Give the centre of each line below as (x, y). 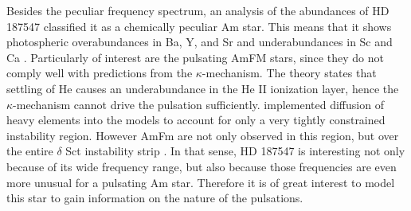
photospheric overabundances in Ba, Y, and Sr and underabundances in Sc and (200, 42)
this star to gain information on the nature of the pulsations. (155, 198)
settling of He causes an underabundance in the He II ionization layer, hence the (203, 88)
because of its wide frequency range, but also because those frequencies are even (202, 166)
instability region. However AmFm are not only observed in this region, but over (203, 135)
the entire (30, 151)
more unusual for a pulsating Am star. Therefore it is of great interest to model (201, 182)
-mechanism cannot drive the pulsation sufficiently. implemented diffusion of (198, 104)
